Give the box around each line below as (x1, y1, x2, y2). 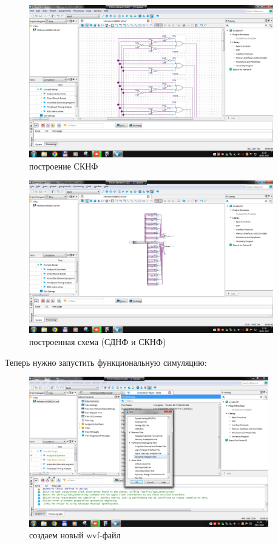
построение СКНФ (29, 159, 98, 172)
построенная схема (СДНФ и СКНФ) (29, 335, 166, 348)
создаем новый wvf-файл (29, 529, 121, 541)
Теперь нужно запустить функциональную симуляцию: (5, 355, 207, 368)
